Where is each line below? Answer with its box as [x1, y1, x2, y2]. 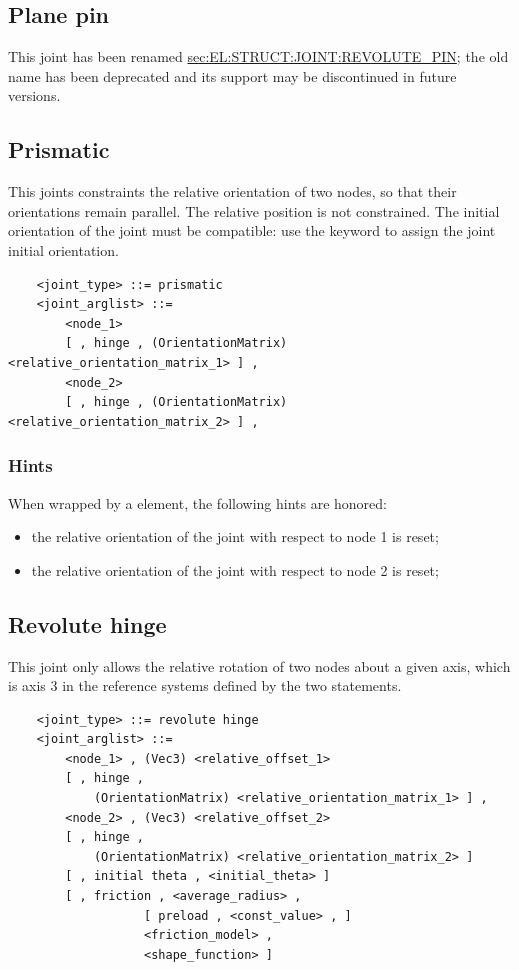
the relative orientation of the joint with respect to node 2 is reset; [31, 559, 439, 580]
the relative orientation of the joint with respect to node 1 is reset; [31, 526, 439, 547]
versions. [8, 85, 61, 106]
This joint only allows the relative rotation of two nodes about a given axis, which [8, 655, 511, 676]
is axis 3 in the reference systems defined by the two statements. [8, 675, 402, 696]
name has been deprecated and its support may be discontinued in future [8, 65, 457, 86]
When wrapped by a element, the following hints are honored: [8, 492, 387, 513]
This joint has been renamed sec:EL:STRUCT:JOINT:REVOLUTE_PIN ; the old [8, 46, 509, 67]
